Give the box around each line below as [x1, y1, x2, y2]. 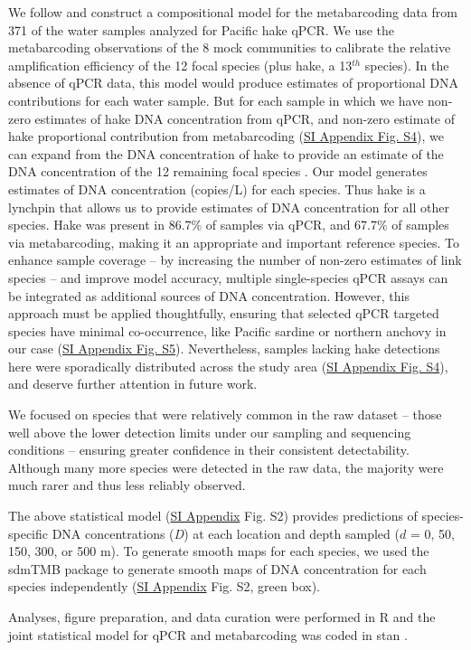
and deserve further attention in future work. [8, 374, 258, 393]
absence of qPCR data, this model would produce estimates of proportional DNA [8, 73, 459, 92]
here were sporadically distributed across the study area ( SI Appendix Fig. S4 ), [8, 356, 448, 375]
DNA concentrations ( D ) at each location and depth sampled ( [52, 523, 400, 542]
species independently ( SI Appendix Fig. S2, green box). [8, 577, 320, 596]
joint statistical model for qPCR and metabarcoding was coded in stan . [8, 625, 408, 644]
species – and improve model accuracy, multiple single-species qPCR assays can [8, 268, 448, 287]
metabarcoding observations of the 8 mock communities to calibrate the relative [8, 38, 451, 57]
